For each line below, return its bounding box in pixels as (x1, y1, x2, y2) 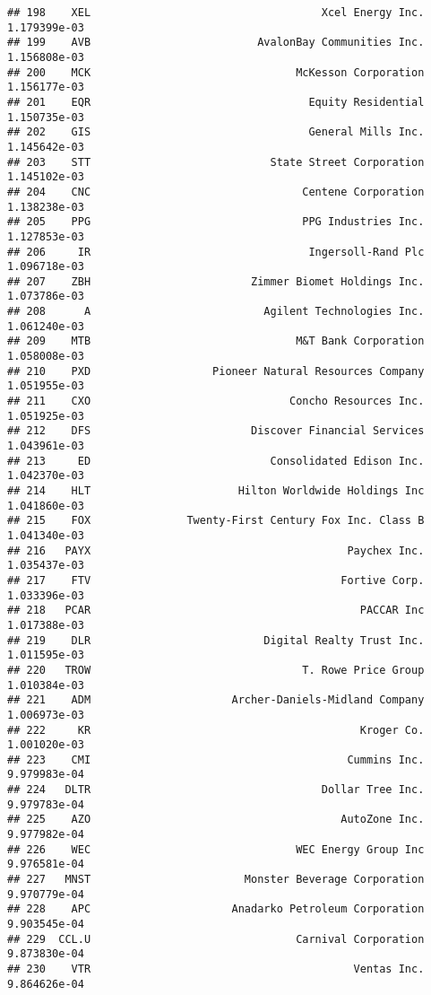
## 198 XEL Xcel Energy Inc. (7, 6, 425, 19)
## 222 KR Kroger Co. (7, 723, 425, 737)
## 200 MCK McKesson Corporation (7, 65, 425, 79)
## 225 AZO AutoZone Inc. (7, 813, 425, 826)
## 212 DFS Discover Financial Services (7, 424, 425, 438)
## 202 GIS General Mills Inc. (7, 126, 425, 139)
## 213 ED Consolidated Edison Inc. (7, 454, 425, 467)
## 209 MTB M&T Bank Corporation (7, 335, 425, 348)
